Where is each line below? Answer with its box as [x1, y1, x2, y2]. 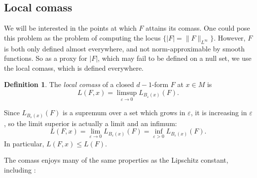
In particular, [4, 138, 44, 148]
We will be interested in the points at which [4, 23, 137, 33]
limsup [116, 89, 137, 96]
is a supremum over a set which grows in [63, 107, 185, 118]
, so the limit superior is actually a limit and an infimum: [4, 118, 177, 128]
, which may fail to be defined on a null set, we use [98, 53, 252, 63]
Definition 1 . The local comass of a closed [4, 79, 134, 89]
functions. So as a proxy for [4, 53, 87, 63]
